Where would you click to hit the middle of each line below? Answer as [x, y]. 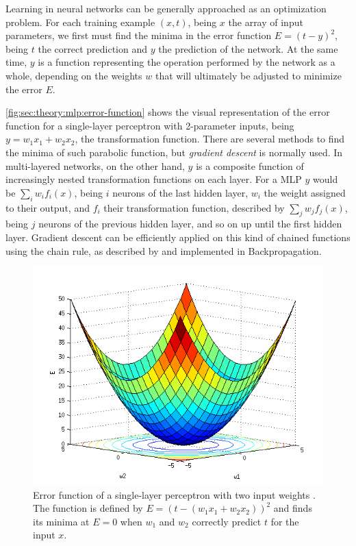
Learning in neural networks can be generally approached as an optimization [166, 8]
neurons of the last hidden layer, [180, 192]
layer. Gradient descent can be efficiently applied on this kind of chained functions [178, 237]
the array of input [266, 22]
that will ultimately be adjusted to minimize [248, 75]
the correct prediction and [93, 48]
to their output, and [48, 207]
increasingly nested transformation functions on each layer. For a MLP [154, 179]
